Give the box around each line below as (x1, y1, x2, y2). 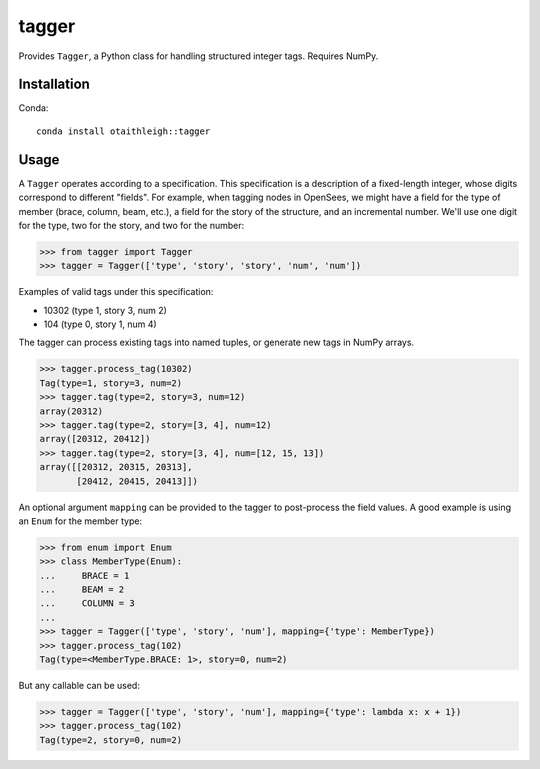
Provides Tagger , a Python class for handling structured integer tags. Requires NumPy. (18, 50, 379, 62)
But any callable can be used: (18, 680, 140, 692)
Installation (18, 76, 90, 93)
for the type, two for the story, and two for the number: (18, 219, 245, 231)
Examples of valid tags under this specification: (18, 286, 214, 298)
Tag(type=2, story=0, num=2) (39, 734, 183, 745)
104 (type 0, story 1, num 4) (43, 318, 157, 330)
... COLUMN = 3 (39, 598, 135, 609)
